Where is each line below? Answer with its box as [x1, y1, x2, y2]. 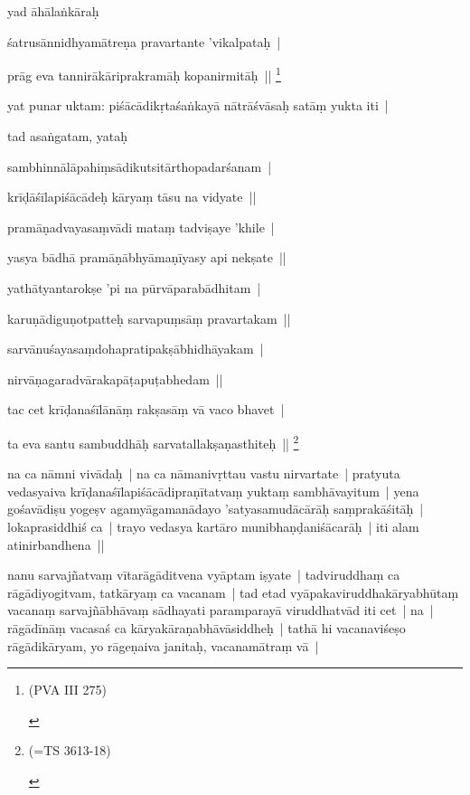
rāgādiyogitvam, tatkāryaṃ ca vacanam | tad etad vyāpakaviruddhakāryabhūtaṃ [7, 582, 459, 601]
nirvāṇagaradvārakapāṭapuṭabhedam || [7, 369, 223, 388]
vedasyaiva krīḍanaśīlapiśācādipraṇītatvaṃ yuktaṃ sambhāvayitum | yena [7, 481, 419, 500]
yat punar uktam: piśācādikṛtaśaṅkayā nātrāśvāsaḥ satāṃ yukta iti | [7, 96, 389, 115]
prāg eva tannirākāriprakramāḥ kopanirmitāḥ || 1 [7, 63, 281, 84]
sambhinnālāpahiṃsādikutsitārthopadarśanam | [7, 156, 272, 175]
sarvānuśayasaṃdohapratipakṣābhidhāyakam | [7, 339, 264, 358]
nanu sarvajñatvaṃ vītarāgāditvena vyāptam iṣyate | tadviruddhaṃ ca [7, 565, 400, 584]
